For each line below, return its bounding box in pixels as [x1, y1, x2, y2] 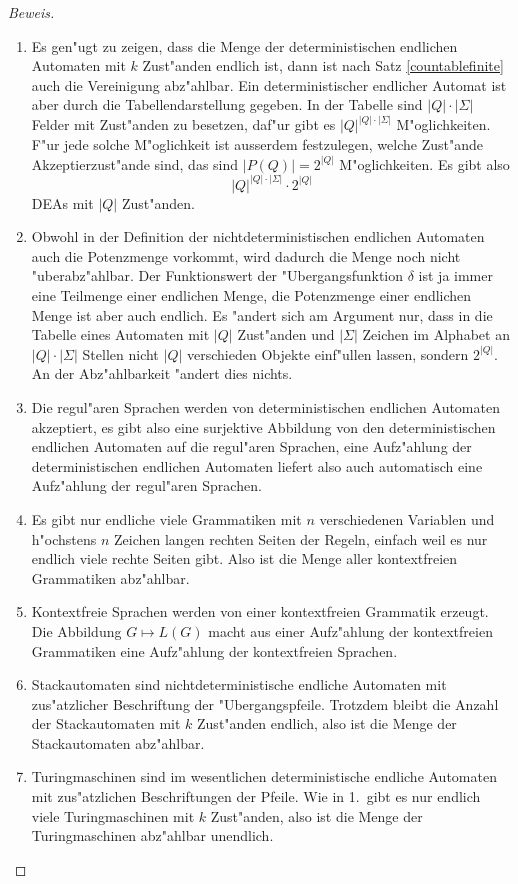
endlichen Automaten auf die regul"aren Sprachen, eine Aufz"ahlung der [31, 436, 472, 457]
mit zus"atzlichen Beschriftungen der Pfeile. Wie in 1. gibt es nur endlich [31, 786, 481, 807]
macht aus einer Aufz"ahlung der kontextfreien [208, 620, 493, 641]
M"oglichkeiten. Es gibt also [339, 153, 510, 174]
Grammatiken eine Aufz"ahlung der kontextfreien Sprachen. [31, 640, 398, 661]
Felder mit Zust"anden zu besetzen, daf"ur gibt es [31, 114, 336, 135]
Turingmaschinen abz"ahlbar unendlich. [31, 825, 274, 846]
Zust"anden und [237, 324, 335, 345]
